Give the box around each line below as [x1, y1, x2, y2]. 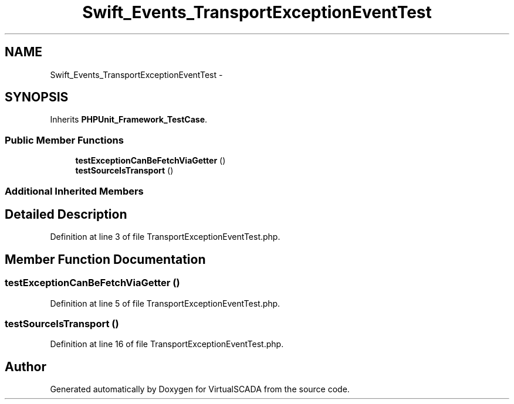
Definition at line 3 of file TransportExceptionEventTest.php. [50, 232, 280, 242]
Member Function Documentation [5, 252, 206, 267]
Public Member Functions [5, 134, 124, 146]
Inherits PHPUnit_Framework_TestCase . [50, 114, 208, 125]
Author [5, 359, 46, 374]
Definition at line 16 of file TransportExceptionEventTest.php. [50, 339, 284, 349]
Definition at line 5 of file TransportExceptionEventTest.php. [50, 298, 280, 308]
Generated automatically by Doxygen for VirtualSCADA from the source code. [50, 384, 350, 395]
